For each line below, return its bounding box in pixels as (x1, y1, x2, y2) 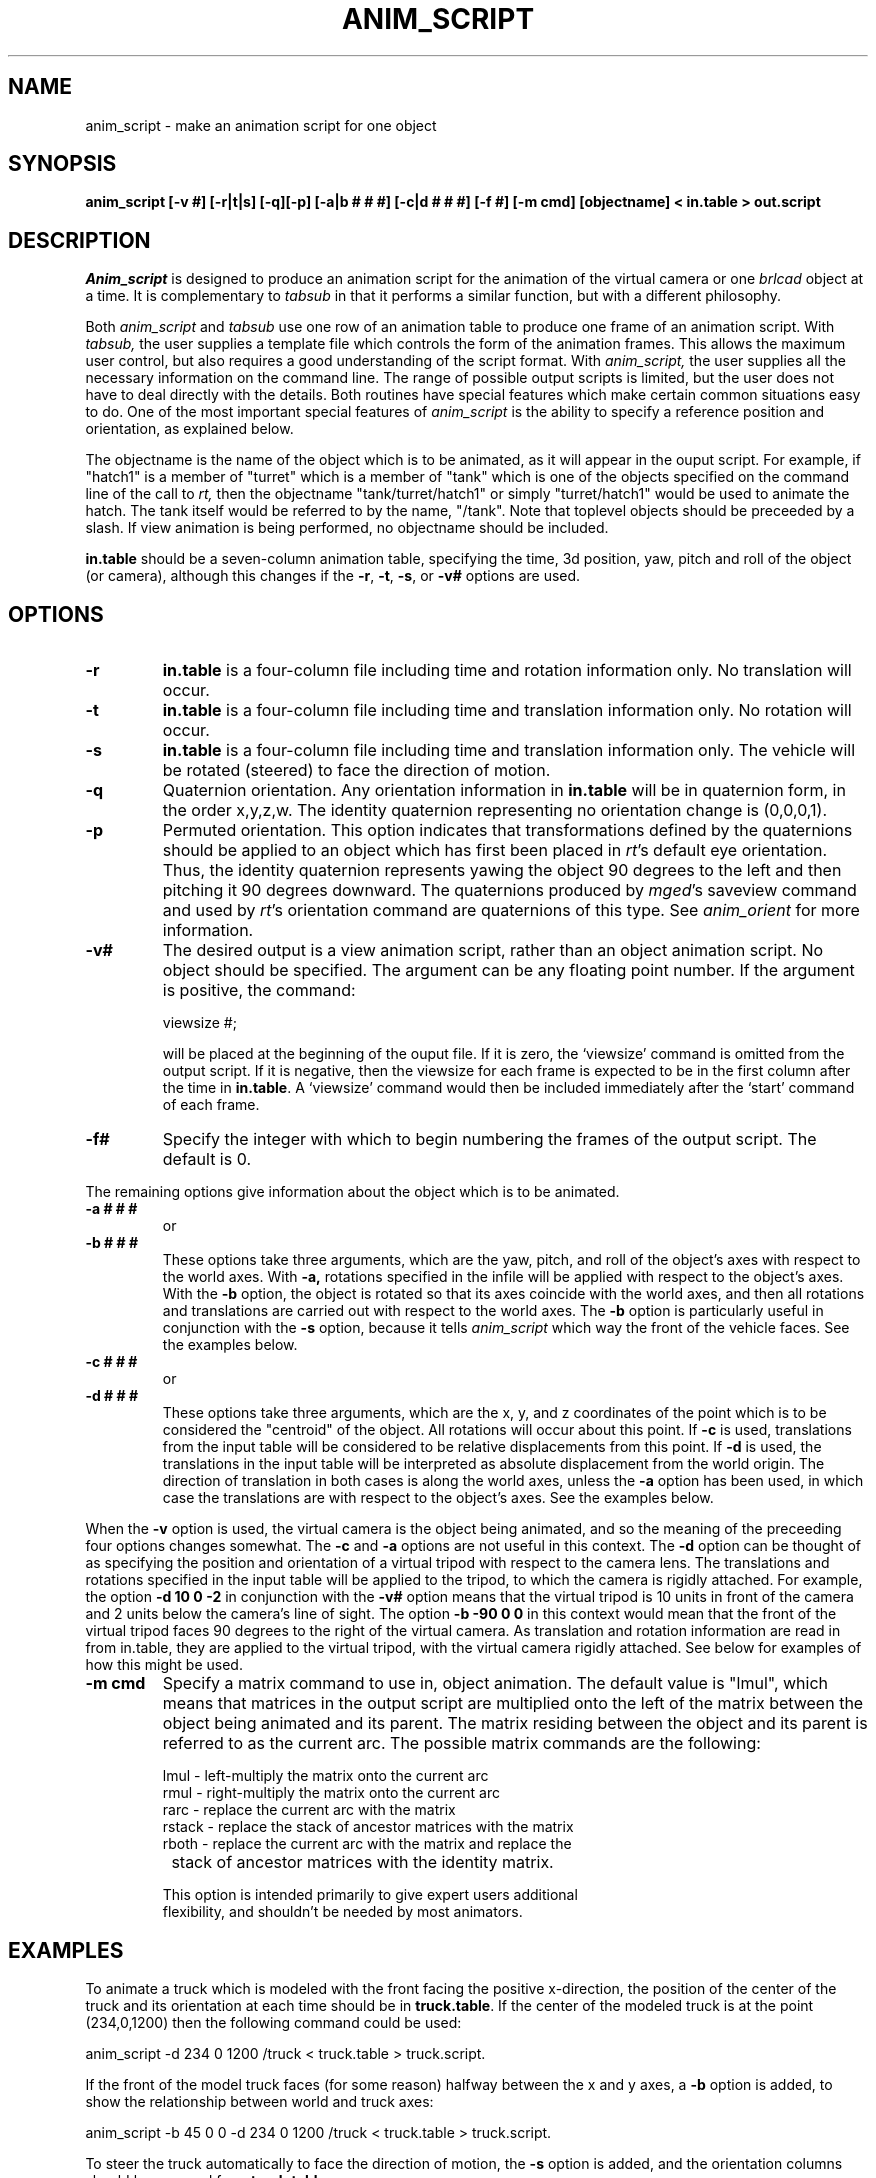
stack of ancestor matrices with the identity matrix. (171, 1852, 554, 1873)
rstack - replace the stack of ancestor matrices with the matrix (162, 1818, 574, 1836)
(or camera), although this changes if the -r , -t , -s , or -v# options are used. (85, 567, 581, 585)
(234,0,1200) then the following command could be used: (85, 2013, 462, 2031)
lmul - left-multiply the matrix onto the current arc (162, 1767, 489, 1785)
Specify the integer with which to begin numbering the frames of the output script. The (162, 1129, 817, 1150)
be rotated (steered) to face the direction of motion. (162, 760, 551, 781)
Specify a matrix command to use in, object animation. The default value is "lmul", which (162, 1673, 829, 1694)
